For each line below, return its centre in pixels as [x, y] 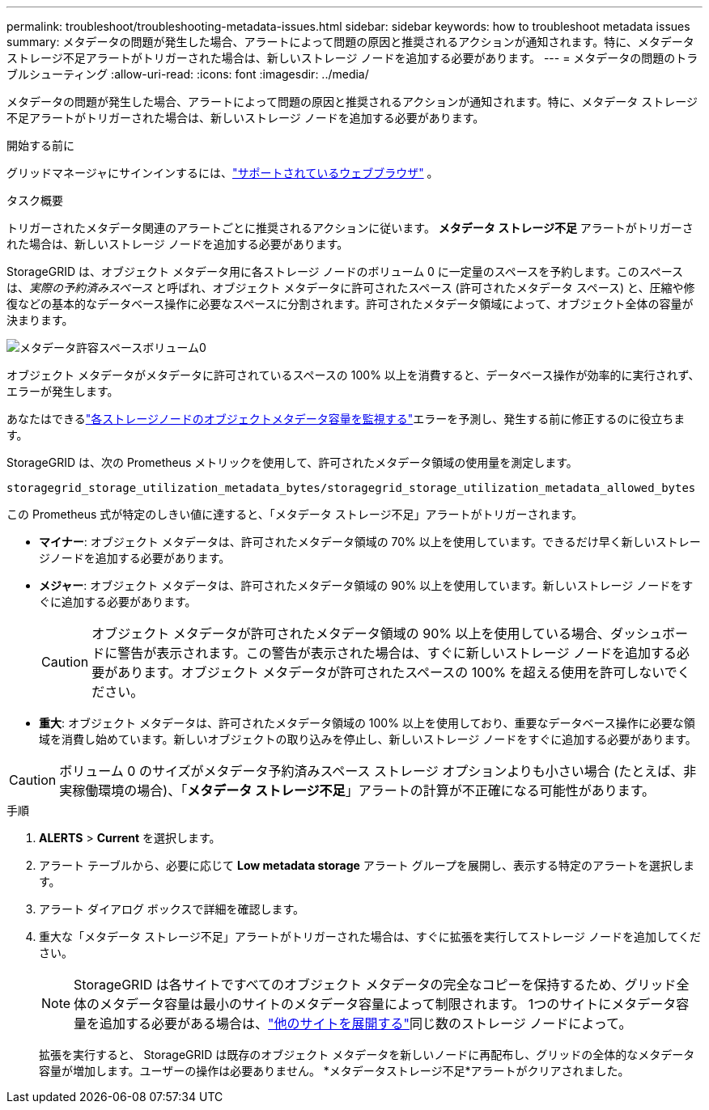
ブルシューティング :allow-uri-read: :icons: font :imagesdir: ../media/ [188, 74]
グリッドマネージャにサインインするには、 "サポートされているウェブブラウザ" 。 [223, 173]
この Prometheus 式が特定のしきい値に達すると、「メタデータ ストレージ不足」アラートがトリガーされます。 [295, 514]
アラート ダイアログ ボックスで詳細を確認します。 [172, 909]
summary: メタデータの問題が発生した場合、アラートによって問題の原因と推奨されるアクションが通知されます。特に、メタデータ [350, 42]
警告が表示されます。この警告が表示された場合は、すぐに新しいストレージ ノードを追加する [397, 653]
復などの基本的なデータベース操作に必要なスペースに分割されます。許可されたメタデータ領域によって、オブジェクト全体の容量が [350, 304]
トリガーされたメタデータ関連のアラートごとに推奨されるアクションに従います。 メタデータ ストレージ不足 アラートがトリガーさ [350, 228]
